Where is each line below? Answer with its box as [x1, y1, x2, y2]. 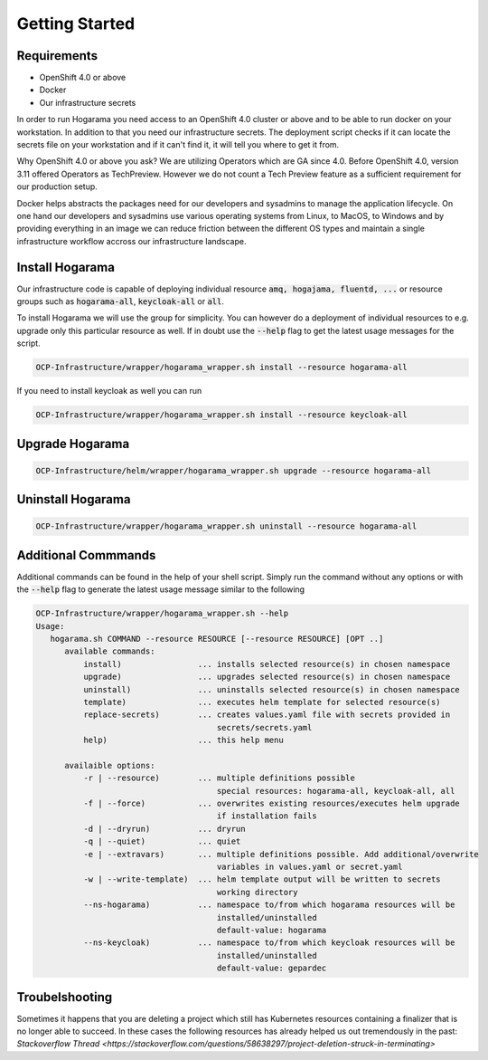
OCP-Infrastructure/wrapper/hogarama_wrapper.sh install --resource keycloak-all [35, 410, 408, 420]
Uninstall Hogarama [16, 492, 131, 507]
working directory [216, 887, 298, 897]
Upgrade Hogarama [16, 435, 130, 452]
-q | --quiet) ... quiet [82, 836, 241, 846]
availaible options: [64, 760, 155, 770]
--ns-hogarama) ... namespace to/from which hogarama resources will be [82, 900, 455, 910]
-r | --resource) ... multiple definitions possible [82, 773, 356, 783]
